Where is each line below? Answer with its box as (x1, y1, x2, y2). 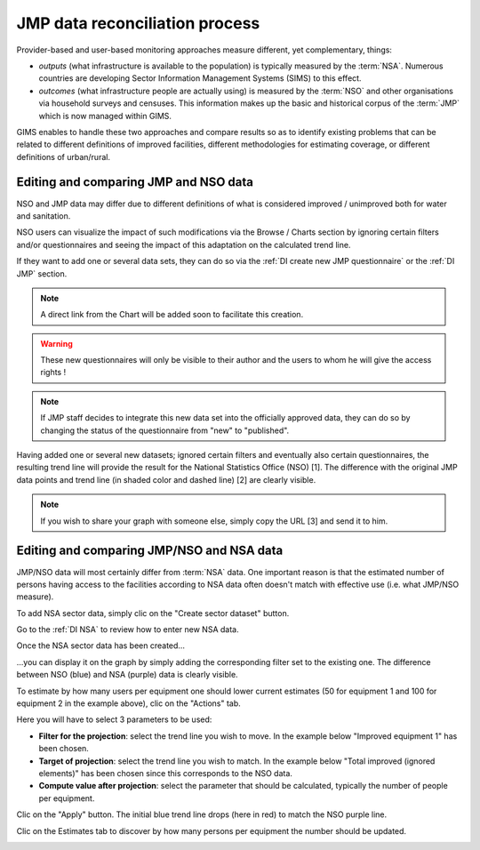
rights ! (40, 367, 67, 378)
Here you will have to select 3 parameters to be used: (16, 714, 212, 725)
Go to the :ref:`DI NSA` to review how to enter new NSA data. (16, 624, 239, 635)
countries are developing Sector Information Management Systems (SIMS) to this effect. (38, 73, 362, 84)
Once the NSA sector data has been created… (16, 640, 186, 651)
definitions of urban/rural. (16, 151, 111, 162)
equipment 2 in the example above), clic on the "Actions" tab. (16, 698, 242, 709)
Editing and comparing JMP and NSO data (16, 174, 253, 190)
